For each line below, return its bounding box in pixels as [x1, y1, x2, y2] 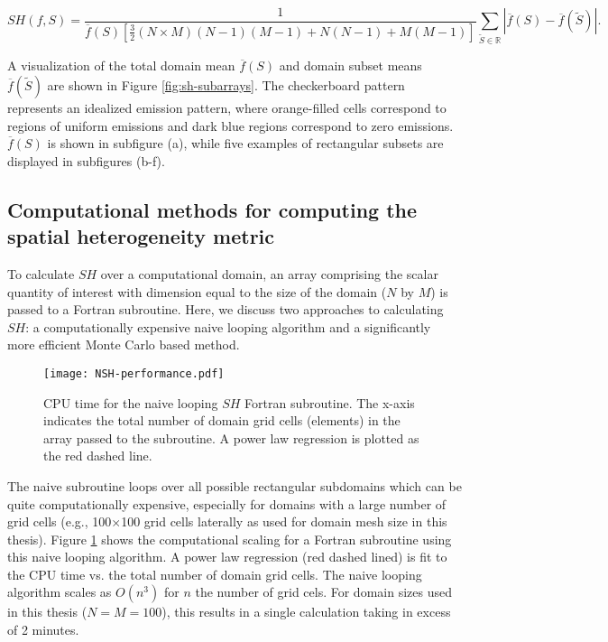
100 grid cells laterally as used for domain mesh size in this [121, 512, 447, 531]
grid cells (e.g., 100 [7, 512, 112, 531]
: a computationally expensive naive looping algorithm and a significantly [25, 317, 431, 336]
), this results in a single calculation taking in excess [161, 602, 451, 621]
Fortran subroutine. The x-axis [244, 393, 415, 412]
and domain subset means [279, 56, 422, 75]
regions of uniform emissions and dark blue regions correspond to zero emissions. [7, 116, 454, 135]
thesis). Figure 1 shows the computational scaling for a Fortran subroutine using [7, 529, 452, 548]
